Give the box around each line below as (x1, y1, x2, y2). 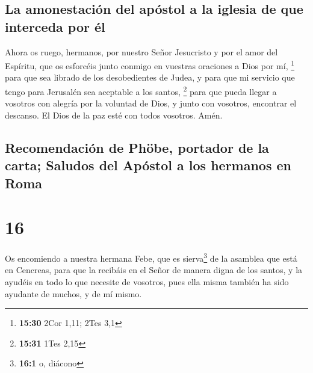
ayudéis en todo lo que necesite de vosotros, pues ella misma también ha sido (5, 276, 289, 288)
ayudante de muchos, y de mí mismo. (5, 287, 142, 300)
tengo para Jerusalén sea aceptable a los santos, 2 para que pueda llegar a (5, 84, 277, 97)
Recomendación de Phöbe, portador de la (5, 138, 269, 156)
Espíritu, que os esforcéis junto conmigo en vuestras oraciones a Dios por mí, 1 (5, 58, 295, 72)
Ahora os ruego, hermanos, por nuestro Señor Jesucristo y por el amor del (5, 45, 278, 58)
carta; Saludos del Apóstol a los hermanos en (5, 156, 292, 174)
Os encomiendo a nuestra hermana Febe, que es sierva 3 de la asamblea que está (5, 250, 297, 264)
